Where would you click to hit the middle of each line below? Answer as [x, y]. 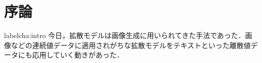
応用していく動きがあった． [78, 55]
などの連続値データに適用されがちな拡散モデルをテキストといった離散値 [131, 45]
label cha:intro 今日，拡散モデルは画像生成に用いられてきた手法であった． [125, 35]
